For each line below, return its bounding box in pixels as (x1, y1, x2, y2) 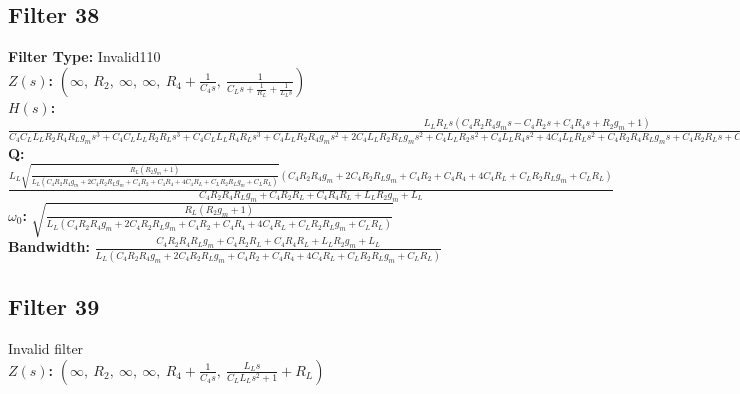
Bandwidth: (8, 236, 90, 257)
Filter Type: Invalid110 (8, 46, 161, 67)
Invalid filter (8, 338, 84, 359)
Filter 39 (8, 291, 100, 322)
